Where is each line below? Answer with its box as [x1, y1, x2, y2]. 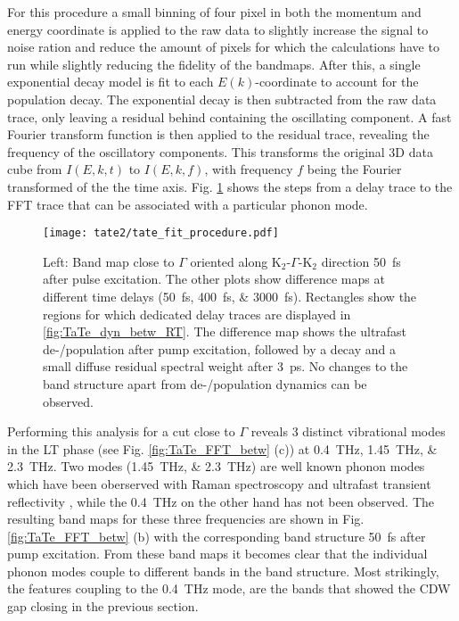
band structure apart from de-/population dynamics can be [43, 374, 367, 393]
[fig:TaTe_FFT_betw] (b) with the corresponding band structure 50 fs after [7, 526, 426, 545]
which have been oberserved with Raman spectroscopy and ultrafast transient [7, 474, 431, 493]
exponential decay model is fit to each [7, 72, 214, 91]
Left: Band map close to [43, 252, 175, 270]
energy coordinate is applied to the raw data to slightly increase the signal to [7, 20, 429, 38]
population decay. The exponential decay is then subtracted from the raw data [7, 89, 437, 108]
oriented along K [190, 252, 282, 270]
